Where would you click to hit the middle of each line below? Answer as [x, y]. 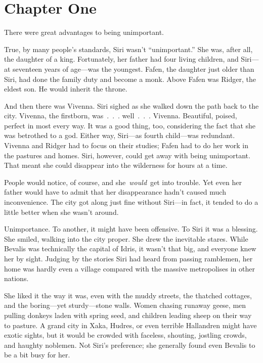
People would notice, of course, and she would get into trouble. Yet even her [123, 182]
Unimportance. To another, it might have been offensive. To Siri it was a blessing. [131, 229]
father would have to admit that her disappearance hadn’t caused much [115, 192]
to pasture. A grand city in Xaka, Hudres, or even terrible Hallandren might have [130, 325]
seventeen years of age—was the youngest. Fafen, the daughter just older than [134, 69]
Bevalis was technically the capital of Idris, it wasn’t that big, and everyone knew [130, 248]
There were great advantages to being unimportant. [84, 32]
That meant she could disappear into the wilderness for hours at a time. [116, 165]
